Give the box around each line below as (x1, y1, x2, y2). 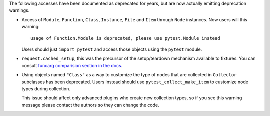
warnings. (9, 7, 30, 13)
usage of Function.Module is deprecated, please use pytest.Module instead (30, 35, 220, 41)
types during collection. (21, 85, 71, 92)
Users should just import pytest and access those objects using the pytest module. (21, 46, 202, 52)
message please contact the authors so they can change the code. (21, 102, 159, 108)
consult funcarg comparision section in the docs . (21, 62, 123, 68)
